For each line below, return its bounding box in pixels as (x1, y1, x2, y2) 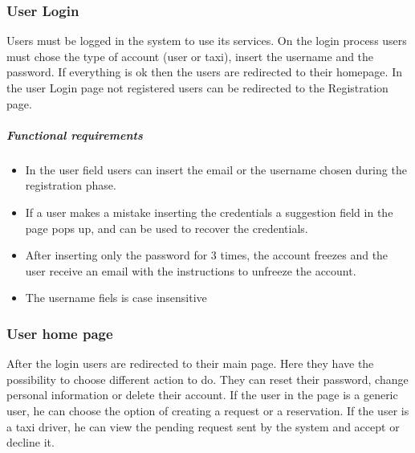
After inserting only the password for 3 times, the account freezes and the (25, 247, 389, 263)
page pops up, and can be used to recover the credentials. (25, 219, 308, 236)
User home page (6, 323, 113, 343)
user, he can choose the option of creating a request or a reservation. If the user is (6, 402, 409, 418)
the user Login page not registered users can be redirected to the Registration (6, 80, 389, 96)
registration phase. (25, 177, 116, 194)
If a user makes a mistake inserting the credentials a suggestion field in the (25, 203, 393, 220)
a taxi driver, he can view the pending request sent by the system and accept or (6, 418, 400, 435)
